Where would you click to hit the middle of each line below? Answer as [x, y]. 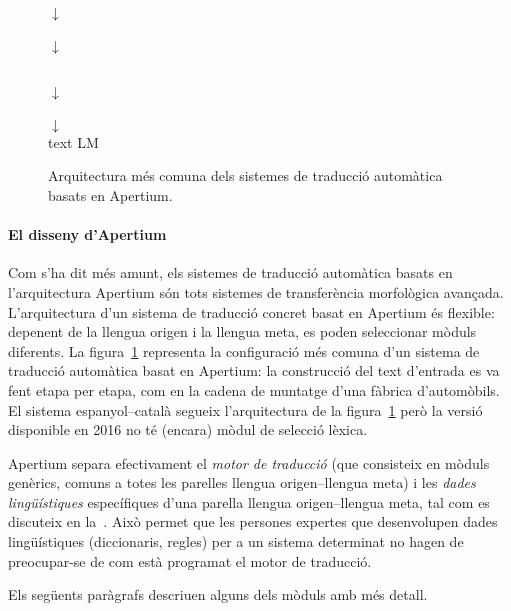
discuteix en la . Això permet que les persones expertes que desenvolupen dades [253, 521]
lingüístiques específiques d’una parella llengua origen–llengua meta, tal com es [249, 501]
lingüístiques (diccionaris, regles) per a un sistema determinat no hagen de [236, 541]
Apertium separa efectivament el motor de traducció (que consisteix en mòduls [249, 462]
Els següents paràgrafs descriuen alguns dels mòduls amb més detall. [218, 594]
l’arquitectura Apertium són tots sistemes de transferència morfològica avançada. [256, 291]
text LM [73, 141]
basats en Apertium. [110, 194]
